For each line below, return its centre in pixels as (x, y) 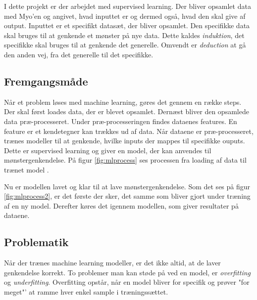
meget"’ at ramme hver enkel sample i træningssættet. (86, 291)
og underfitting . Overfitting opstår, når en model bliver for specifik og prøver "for (127, 282)
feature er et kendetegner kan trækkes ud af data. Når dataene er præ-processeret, (129, 131)
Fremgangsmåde (46, 81)
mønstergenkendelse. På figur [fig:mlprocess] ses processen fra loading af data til (125, 160)
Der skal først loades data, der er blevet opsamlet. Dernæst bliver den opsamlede (127, 111)
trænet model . (26, 169)
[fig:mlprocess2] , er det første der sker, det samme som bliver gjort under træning (127, 196)
